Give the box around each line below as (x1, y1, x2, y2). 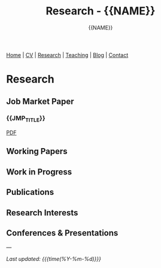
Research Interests (6, 207, 78, 218)
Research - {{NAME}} (45, 4, 156, 18)
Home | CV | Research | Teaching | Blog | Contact (6, 51, 129, 58)
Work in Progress (6, 167, 72, 177)
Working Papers (6, 146, 68, 156)
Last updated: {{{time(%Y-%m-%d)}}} (6, 255, 102, 263)
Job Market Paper (6, 96, 74, 106)
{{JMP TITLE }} (6, 114, 46, 124)
